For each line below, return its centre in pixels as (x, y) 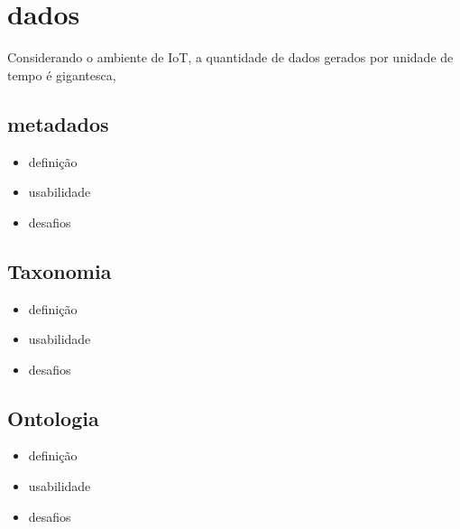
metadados (58, 123)
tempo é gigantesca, (62, 74)
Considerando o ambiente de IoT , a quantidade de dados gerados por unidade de (230, 57)
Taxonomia (60, 270)
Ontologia (53, 418)
